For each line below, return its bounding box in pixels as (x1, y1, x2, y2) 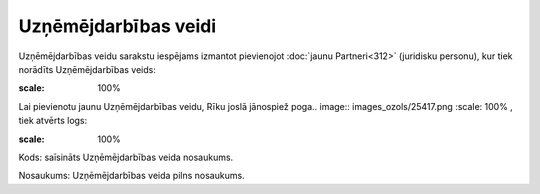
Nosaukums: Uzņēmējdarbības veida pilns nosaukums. (18, 170, 245, 182)
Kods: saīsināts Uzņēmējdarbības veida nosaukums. (18, 151, 234, 163)
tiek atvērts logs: (18, 115, 88, 127)
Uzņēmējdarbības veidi (18, 15, 217, 37)
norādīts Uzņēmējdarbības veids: (18, 63, 157, 75)
